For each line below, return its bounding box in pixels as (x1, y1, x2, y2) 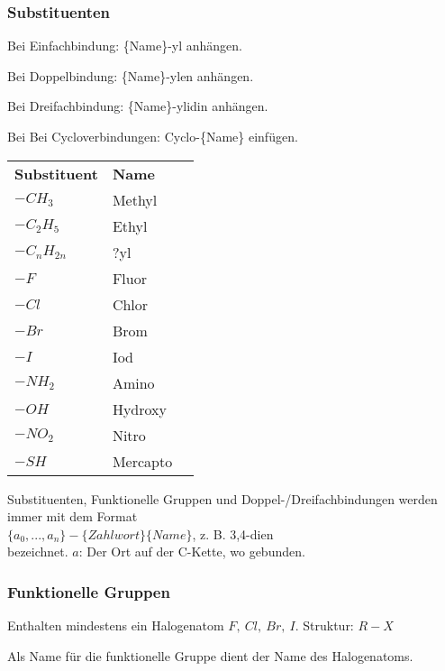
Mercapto (112, 450, 173, 472)
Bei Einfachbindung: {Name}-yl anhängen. (7, 36, 242, 55)
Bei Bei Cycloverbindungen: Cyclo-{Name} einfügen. (7, 127, 298, 145)
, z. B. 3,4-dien (192, 524, 274, 543)
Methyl (112, 188, 158, 210)
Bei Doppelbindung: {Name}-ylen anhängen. (7, 66, 254, 85)
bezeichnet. (7, 542, 68, 561)
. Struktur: (295, 616, 354, 635)
